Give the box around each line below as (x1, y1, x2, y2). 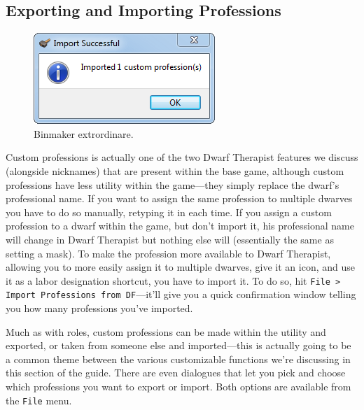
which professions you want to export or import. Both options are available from (6, 379, 351, 394)
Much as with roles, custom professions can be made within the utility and (6, 324, 326, 339)
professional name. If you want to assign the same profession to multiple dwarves (6, 191, 353, 206)
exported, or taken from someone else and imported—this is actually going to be (6, 338, 351, 353)
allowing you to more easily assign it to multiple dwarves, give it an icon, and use (6, 260, 355, 274)
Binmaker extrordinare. (34, 126, 134, 141)
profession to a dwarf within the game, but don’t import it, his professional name (6, 218, 354, 233)
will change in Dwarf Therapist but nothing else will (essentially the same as (6, 232, 334, 246)
